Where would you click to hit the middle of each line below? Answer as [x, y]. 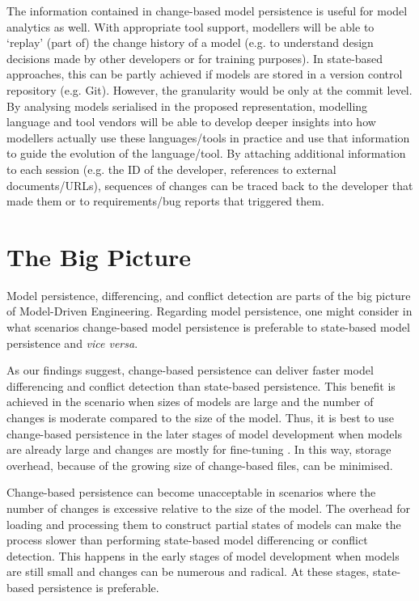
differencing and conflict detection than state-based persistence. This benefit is [201, 385]
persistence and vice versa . [72, 343]
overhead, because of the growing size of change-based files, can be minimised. [200, 465]
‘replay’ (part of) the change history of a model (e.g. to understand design [190, 42]
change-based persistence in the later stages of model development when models [204, 433]
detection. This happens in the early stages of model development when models [203, 555]
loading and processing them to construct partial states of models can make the [204, 524]
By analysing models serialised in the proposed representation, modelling [187, 106]
